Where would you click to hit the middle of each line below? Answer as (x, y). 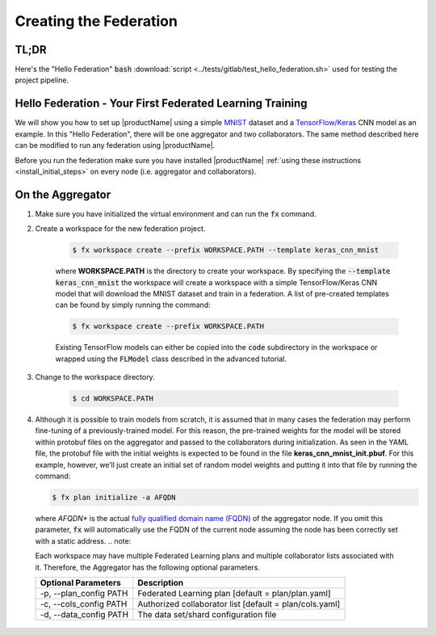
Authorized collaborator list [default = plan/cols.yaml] (239, 603)
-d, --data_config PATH (84, 614)
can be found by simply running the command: (133, 305)
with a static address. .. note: (83, 540)
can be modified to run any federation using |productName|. (115, 145)
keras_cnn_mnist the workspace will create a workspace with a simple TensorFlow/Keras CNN (216, 282)
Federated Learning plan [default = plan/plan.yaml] (234, 593)
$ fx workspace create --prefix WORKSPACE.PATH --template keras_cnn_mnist (226, 250)
